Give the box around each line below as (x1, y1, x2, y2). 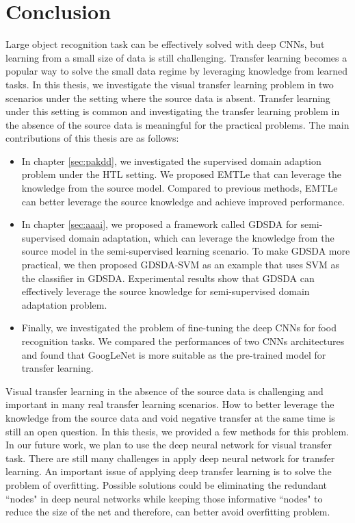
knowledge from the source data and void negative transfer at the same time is (5, 410, 335, 424)
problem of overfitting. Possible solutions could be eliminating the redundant (5, 477, 328, 492)
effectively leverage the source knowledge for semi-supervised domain (21, 284, 310, 298)
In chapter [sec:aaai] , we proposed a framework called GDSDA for (21, 217, 298, 231)
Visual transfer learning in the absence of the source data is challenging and (5, 383, 324, 398)
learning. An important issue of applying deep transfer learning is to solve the (5, 464, 332, 479)
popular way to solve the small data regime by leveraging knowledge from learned (5, 64, 348, 78)
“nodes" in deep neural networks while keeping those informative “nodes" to (5, 491, 323, 505)
